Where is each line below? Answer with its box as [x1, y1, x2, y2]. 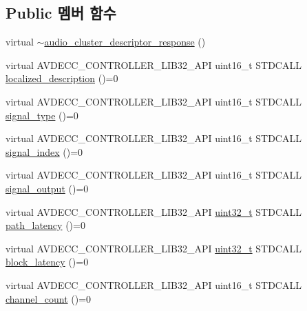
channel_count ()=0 [6, 291, 92, 305]
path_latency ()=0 [6, 218, 85, 232]
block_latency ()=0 [6, 254, 89, 269]
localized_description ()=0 [6, 71, 118, 86]
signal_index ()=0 [6, 144, 83, 159]
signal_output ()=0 [6, 181, 89, 195]
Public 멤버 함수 [6, 2, 116, 23]
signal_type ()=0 [6, 108, 78, 122]
